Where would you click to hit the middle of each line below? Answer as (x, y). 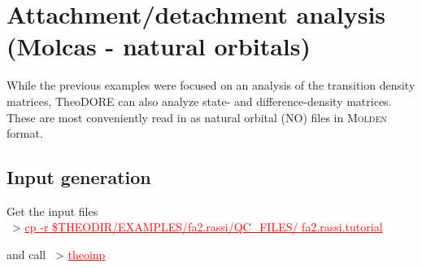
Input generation (79, 177)
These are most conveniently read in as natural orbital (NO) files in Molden (197, 117)
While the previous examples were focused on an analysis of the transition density (211, 85)
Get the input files (52, 211)
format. (25, 133)
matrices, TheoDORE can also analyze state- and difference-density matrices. (199, 101)
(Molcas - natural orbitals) (159, 46)
